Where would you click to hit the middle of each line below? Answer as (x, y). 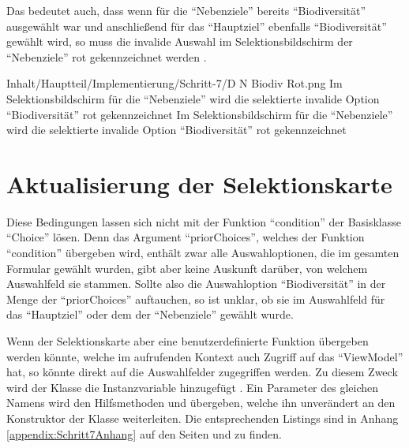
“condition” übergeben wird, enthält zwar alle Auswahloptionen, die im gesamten (203, 253)
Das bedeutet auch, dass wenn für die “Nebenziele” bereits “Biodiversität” (186, 10)
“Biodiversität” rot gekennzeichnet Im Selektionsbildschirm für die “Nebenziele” (200, 114)
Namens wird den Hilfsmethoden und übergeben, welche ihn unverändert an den (201, 403)
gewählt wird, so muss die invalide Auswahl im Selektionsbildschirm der (180, 41)
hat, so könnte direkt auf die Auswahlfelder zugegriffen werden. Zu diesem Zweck (202, 372)
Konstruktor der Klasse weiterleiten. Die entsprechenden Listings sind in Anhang (203, 418)
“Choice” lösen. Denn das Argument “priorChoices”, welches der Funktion (186, 237)
